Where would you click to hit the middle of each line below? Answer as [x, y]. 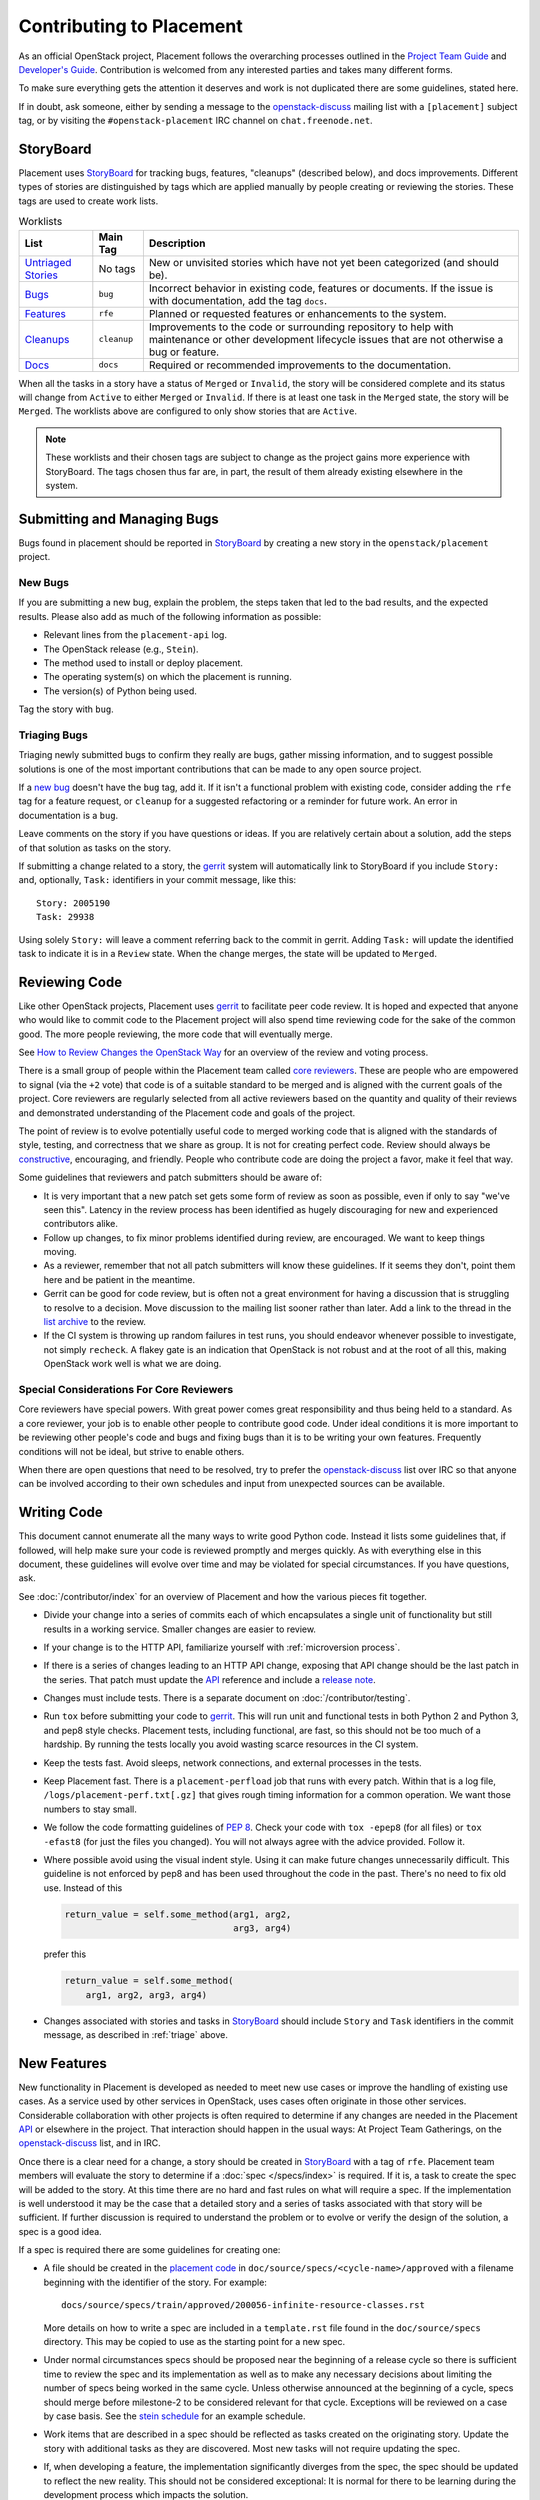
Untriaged [48, 262]
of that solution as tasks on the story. [95, 847]
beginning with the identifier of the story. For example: [155, 2282]
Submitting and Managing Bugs [118, 518]
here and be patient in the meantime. [119, 1279]
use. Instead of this [83, 1887]
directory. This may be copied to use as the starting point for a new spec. [194, 2342]
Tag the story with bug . [66, 709]
